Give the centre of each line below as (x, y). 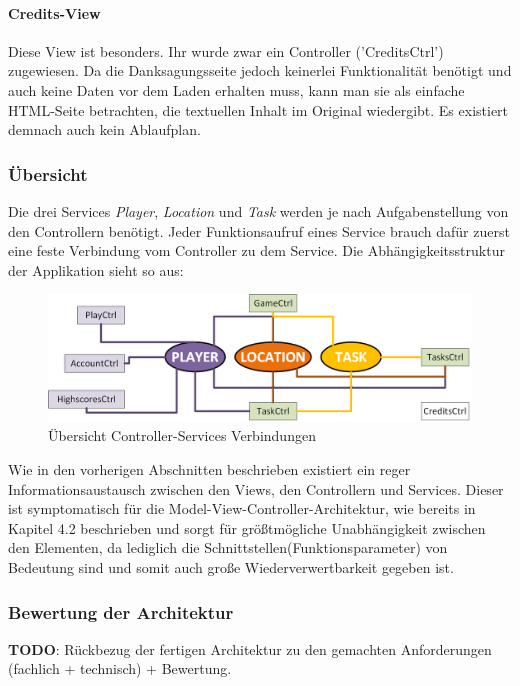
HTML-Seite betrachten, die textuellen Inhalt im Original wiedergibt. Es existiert (258, 109)
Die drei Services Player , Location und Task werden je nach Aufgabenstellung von (258, 210)
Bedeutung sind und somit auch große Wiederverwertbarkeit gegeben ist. (231, 567)
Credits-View (54, 12)
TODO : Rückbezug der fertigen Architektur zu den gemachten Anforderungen (250, 648)
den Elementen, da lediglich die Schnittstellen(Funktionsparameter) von (228, 547)
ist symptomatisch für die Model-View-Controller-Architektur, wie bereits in (242, 508)
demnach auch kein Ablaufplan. (104, 129)
